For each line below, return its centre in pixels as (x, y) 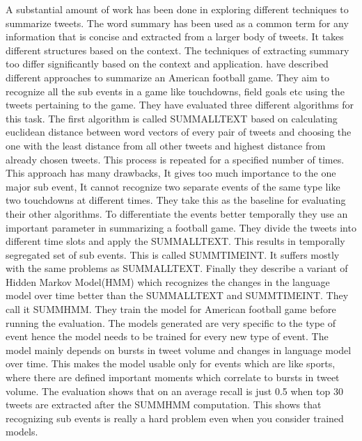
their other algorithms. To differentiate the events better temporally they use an (177, 213)
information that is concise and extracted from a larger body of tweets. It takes (175, 37)
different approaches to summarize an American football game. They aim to (167, 77)
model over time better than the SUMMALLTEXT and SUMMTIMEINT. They (177, 295)
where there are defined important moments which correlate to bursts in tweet (173, 377)
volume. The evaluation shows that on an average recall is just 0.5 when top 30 (174, 391)
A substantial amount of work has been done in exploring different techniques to (177, 9)
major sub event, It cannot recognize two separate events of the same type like (173, 186)
